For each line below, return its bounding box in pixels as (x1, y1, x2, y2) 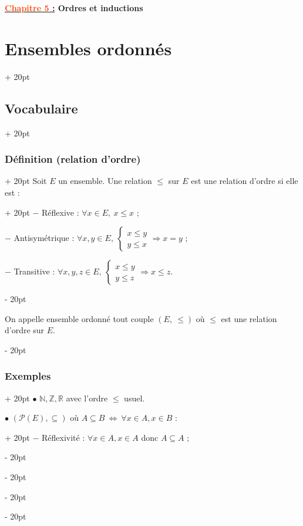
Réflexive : (42, 206, 79, 218)
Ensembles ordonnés (5, 36, 172, 60)
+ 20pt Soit (5, 175, 47, 187)
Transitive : (14, 265, 55, 277)
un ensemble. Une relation (58, 175, 152, 187)
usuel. (124, 391, 145, 404)
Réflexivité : (42, 431, 85, 443)
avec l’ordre (66, 391, 108, 404)
